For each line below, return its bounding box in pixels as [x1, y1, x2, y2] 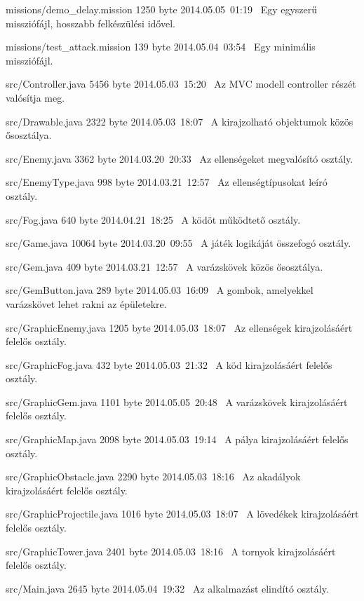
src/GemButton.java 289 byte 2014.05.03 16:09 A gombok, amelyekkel [6, 283, 314, 297]
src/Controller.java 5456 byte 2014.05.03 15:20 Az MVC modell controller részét [6, 76, 356, 91]
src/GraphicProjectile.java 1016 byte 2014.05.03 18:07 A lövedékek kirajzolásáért [6, 506, 359, 521]
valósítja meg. [6, 90, 65, 104]
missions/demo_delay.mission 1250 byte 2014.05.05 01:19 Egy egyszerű [6, 2, 318, 16]
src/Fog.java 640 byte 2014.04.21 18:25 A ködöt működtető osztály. [6, 212, 301, 227]
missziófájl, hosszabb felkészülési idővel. [6, 15, 175, 30]
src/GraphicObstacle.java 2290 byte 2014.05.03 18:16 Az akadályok [6, 469, 301, 484]
